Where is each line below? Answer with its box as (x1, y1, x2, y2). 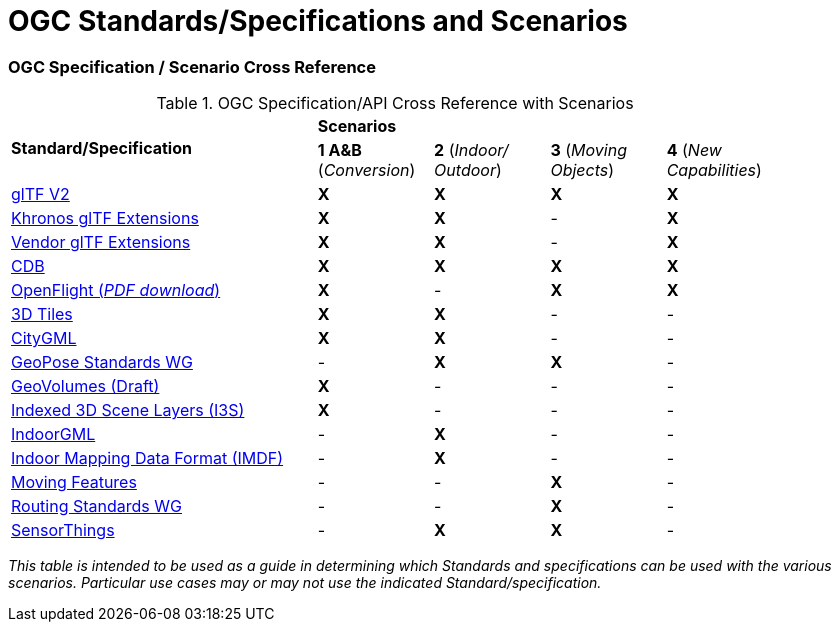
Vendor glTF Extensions (11, 232, 191, 253)
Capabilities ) (666, 160, 762, 181)
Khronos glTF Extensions (11, 208, 199, 229)
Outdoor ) (434, 160, 502, 181)
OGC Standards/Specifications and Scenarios (8, 4, 628, 38)
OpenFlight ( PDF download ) (11, 280, 221, 301)
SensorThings (11, 520, 115, 541)
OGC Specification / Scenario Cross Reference (8, 56, 376, 77)
